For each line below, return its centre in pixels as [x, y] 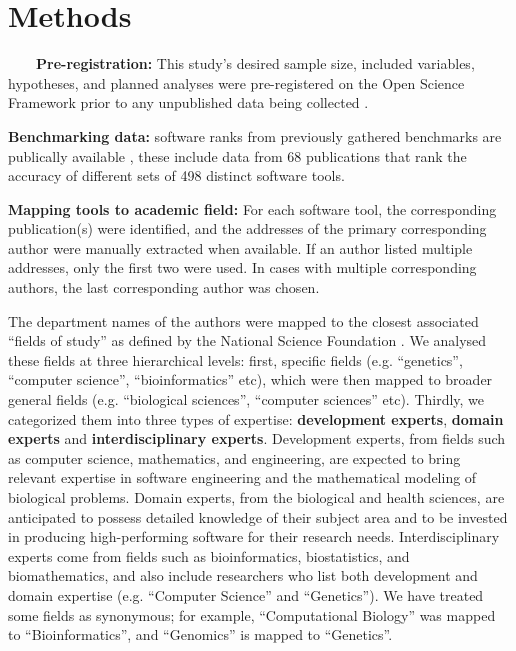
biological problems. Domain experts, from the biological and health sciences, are [256, 497]
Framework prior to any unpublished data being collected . [188, 102]
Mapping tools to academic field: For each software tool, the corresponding [252, 208]
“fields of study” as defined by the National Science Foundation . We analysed [247, 340]
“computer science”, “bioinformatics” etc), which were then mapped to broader [250, 379]
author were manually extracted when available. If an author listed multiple [240, 247]
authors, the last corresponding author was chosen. [164, 287]
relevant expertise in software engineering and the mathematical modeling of [242, 477]
